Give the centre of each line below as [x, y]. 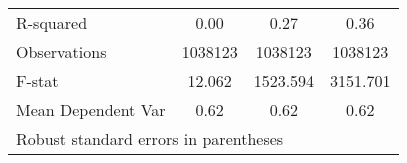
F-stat [37, 80]
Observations [61, 51]
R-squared [52, 22]
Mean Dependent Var [91, 109]
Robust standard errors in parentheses [150, 138]
